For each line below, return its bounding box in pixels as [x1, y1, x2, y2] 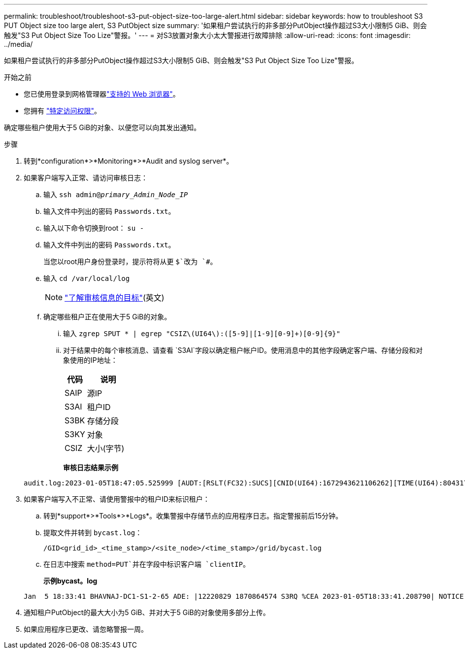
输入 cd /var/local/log [43, 274, 130, 282]
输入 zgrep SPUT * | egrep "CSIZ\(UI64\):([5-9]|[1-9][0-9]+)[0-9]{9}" [63, 329, 340, 338]
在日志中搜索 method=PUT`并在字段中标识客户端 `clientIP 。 [43, 560, 250, 568]
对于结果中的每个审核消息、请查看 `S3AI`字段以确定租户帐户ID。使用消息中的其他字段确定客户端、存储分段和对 [63, 346, 423, 354]
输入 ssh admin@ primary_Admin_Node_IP [43, 190, 188, 199]
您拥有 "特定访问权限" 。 [24, 106, 101, 115]
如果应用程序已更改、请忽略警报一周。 [24, 625, 148, 633]
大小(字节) [87, 444, 125, 453]
